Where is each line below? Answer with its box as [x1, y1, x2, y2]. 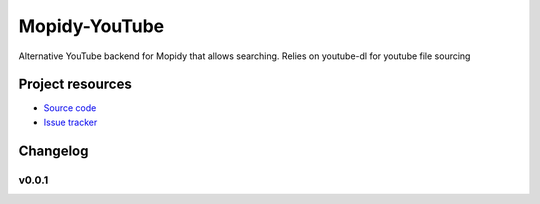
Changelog [18, 142, 89, 159]
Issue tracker [43, 116, 98, 128]
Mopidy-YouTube [18, 15, 165, 37]
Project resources [18, 76, 132, 93]
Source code [43, 102, 97, 114]
